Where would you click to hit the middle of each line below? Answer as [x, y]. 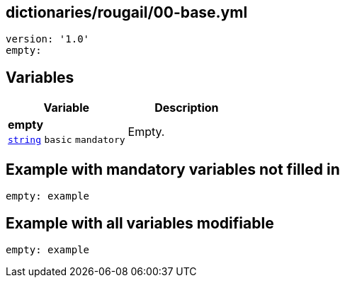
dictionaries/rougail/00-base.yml [127, 12]
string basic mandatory [67, 140]
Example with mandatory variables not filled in [173, 169]
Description [187, 108]
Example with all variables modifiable [140, 223]
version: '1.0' [48, 39]
